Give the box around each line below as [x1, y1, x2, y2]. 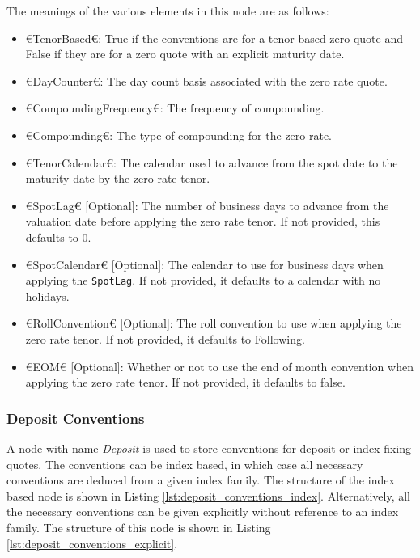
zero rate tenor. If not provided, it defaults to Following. [25, 330, 305, 347]
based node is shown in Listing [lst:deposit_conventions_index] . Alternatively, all [6, 487, 411, 504]
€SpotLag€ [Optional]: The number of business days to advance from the [25, 197, 389, 213]
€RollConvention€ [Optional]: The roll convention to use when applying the [25, 315, 402, 332]
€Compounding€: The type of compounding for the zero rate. [25, 126, 333, 143]
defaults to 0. [25, 228, 91, 245]
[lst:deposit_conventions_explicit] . [6, 535, 178, 552]
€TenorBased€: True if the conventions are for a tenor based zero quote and [25, 29, 403, 46]
